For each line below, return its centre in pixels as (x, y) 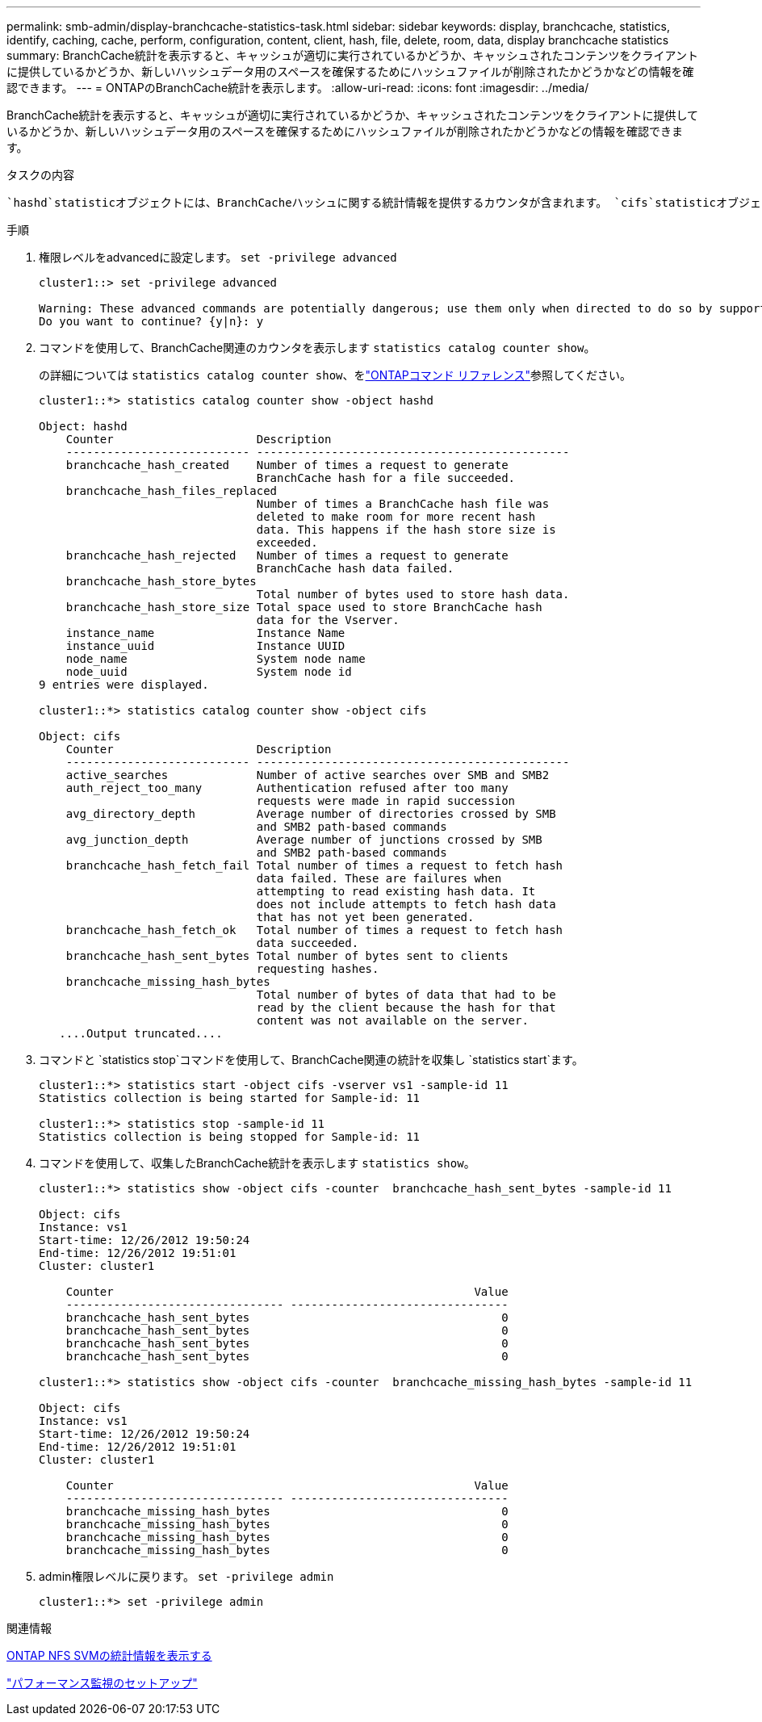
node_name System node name (216, 659)
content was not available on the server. (392, 1020)
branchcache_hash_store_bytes (161, 581)
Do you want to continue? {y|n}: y (151, 321)
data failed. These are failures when (379, 878)
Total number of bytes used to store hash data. (413, 594)
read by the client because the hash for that (406, 1008)
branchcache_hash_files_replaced (172, 491)
